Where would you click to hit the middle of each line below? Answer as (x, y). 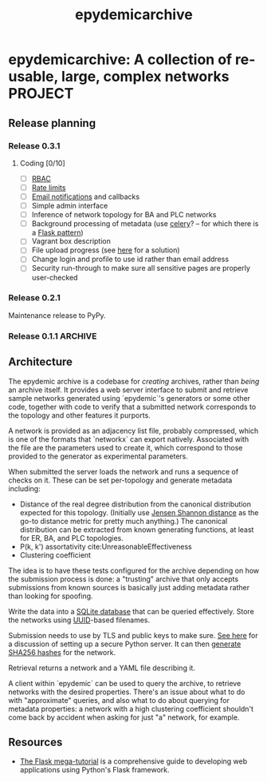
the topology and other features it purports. (80, 415)
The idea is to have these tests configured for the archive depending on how (134, 570)
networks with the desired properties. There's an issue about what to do (127, 692)
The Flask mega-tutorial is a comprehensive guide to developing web (133, 761)
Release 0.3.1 (34, 145)
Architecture (41, 362)
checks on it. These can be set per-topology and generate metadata (120, 480)
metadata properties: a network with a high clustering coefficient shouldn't (131, 709)
